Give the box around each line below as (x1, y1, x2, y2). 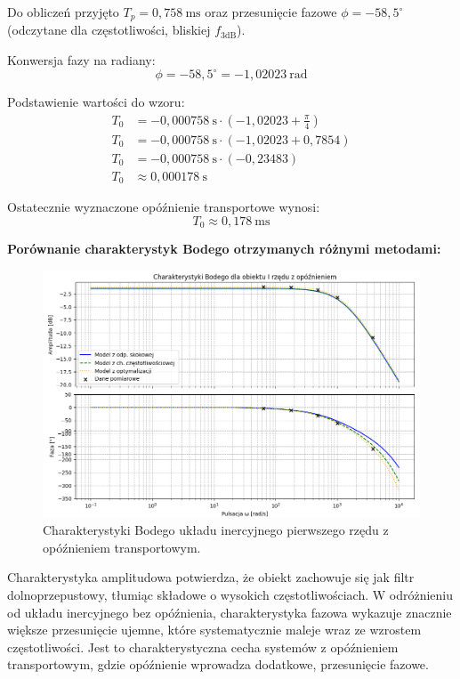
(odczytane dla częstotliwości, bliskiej (7, 20, 211, 39)
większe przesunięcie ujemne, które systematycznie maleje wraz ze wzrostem (7, 620, 422, 639)
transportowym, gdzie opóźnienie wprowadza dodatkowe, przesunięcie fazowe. (7, 655, 429, 674)
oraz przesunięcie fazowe (205, 3, 337, 20)
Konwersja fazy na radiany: (7, 51, 156, 69)
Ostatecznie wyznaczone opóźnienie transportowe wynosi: (7, 198, 320, 216)
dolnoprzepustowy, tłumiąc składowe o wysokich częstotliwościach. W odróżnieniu (7, 586, 454, 604)
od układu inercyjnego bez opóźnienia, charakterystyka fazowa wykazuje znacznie (7, 602, 452, 621)
